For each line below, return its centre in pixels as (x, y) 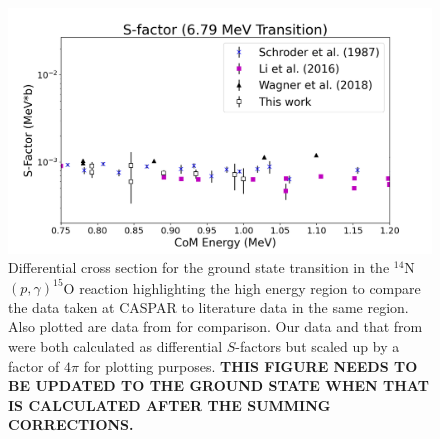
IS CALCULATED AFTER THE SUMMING (169, 404)
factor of (34, 365)
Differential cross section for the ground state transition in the (199, 267)
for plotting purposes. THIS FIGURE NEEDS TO (250, 365)
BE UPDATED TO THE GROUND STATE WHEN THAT (218, 385)
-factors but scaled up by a (317, 346)
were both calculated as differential (115, 346)
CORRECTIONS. (71, 424)
